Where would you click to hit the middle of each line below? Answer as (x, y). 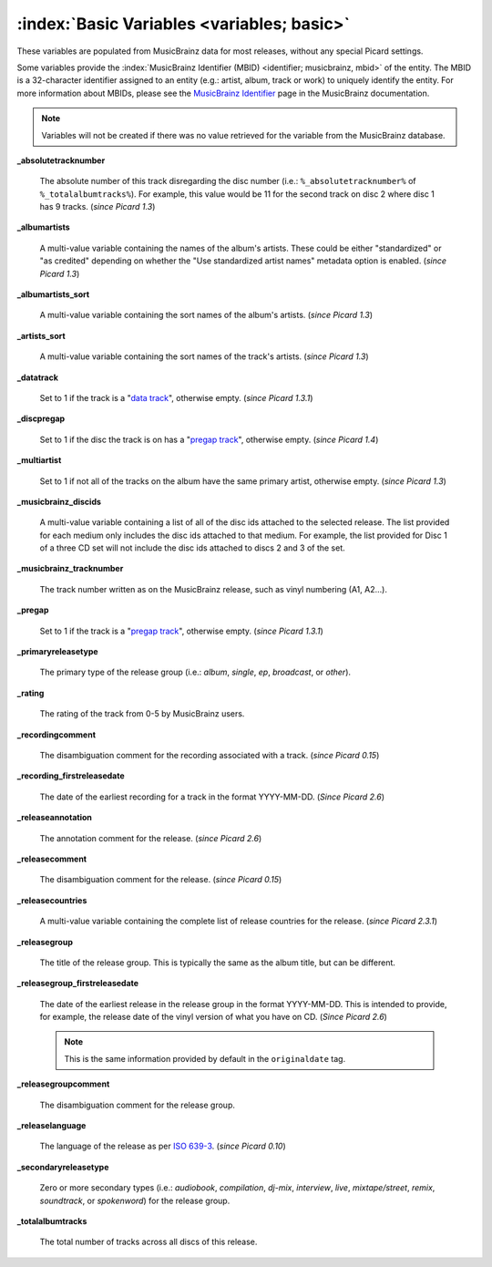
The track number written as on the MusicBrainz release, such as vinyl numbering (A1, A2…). (213, 589)
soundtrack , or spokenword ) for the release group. (135, 1200)
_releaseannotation (55, 818)
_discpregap (41, 418)
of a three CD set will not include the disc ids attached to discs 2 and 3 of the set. (192, 548)
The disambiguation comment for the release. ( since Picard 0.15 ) (161, 880)
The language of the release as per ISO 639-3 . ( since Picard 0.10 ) (163, 1146)
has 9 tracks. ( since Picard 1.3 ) (97, 207)
